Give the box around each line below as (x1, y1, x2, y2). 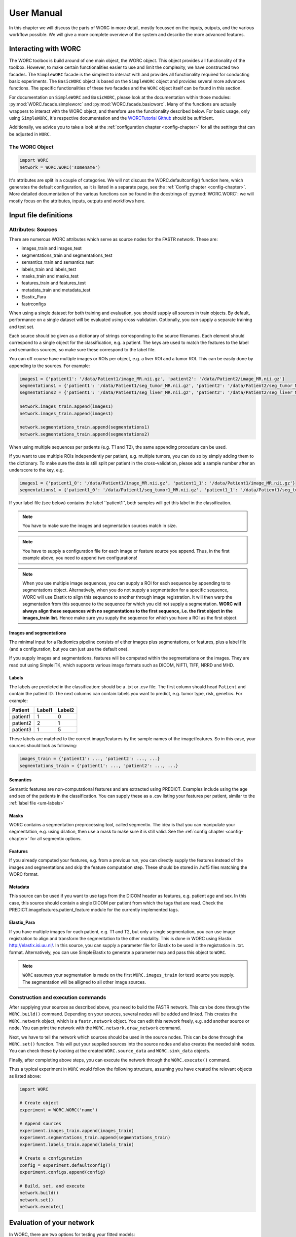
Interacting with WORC (9, 45, 81, 53)
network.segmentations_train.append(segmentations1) (19, 425, 150, 430)
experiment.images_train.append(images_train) (19, 1128, 134, 1133)
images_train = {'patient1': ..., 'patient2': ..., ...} (19, 756, 160, 761)
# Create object (19, 1100, 59, 1106)
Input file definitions (9, 211, 73, 219)
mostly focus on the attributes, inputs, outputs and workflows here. (9, 198, 146, 204)
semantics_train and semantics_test (21, 259, 94, 265)
